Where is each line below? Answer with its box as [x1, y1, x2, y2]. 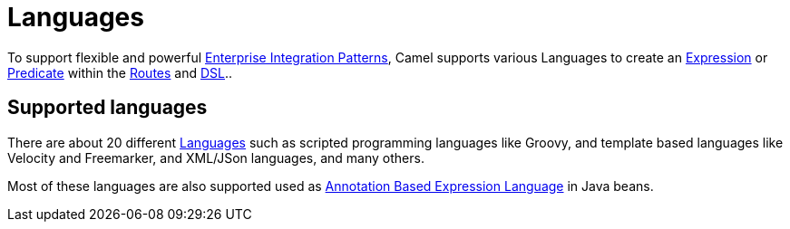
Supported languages [7, 96, 208, 119]
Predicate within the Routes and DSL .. [7, 64, 233, 81]
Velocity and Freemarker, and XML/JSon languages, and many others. [7, 149, 424, 166]
